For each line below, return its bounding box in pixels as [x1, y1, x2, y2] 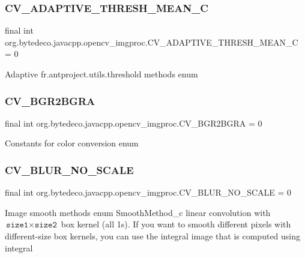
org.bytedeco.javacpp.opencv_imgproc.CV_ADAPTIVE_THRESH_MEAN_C [5, 35, 298, 48]
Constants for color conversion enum [5, 137, 139, 149]
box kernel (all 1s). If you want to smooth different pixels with [61, 218, 291, 230]
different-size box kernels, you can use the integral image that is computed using [5, 230, 301, 242]
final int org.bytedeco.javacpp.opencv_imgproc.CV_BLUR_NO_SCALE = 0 [5, 186, 292, 199]
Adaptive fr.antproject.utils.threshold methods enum [5, 68, 198, 80]
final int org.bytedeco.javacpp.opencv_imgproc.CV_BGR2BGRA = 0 [5, 116, 262, 129]
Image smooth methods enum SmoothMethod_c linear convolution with [5, 206, 271, 218]
